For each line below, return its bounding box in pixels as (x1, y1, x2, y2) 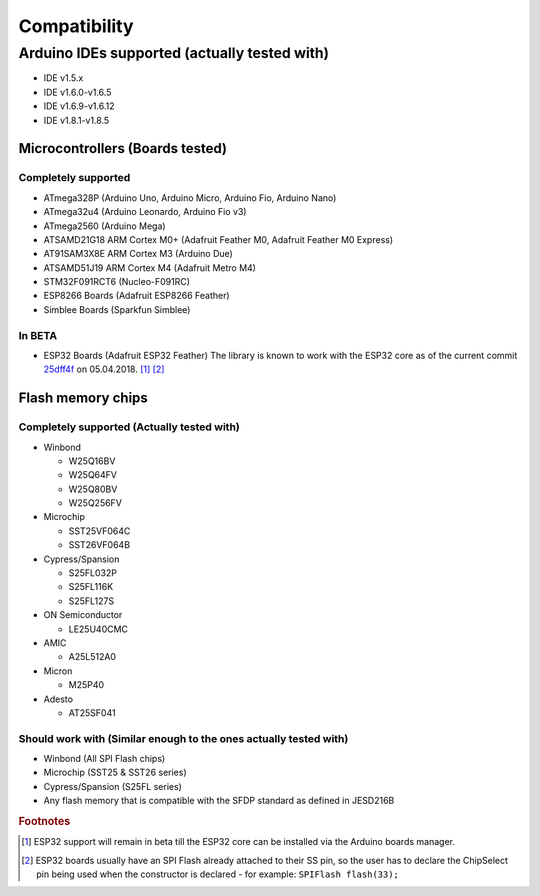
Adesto (43, 693, 74, 705)
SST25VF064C (68, 525, 131, 537)
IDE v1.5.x (43, 72, 84, 84)
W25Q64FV (68, 469, 117, 481)
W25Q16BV (68, 455, 116, 467)
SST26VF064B (68, 539, 130, 551)
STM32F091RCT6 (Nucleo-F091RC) (43, 276, 190, 288)
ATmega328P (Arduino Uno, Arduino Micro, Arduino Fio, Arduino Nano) (43, 191, 337, 204)
